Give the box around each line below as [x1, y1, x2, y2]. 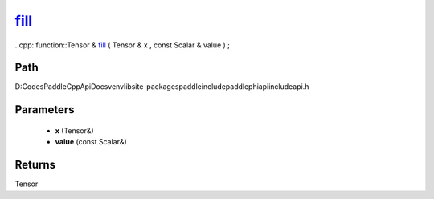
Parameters [14, 103, 75, 116]
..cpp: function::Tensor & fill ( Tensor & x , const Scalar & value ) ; [14, 40, 231, 50]
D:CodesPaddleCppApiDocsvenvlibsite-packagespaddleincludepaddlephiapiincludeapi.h [14, 82, 309, 91]
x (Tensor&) [55, 125, 94, 136]
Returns [14, 158, 56, 172]
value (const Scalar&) [55, 137, 128, 147]
